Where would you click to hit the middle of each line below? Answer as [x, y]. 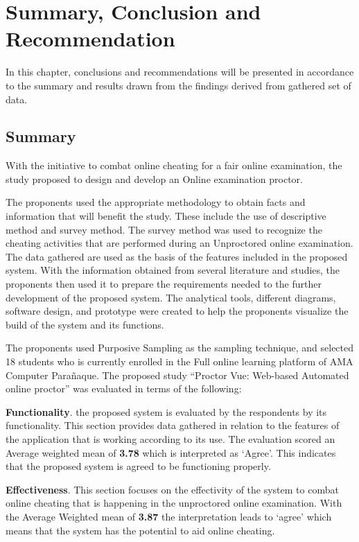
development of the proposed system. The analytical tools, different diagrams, [171, 297]
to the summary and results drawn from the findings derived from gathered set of [178, 85]
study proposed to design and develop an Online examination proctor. [154, 178]
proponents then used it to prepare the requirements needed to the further [164, 284]
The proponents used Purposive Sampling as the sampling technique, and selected [180, 348]
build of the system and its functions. [85, 324]
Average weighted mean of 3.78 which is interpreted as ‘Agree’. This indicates [171, 452]
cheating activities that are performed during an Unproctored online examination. [179, 243]
